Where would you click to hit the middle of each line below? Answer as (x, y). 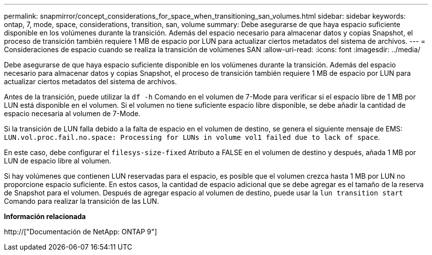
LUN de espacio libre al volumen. (58, 161)
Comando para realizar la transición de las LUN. (82, 201)
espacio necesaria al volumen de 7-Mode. (72, 113)
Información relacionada (45, 216)
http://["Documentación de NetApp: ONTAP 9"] (81, 232)
